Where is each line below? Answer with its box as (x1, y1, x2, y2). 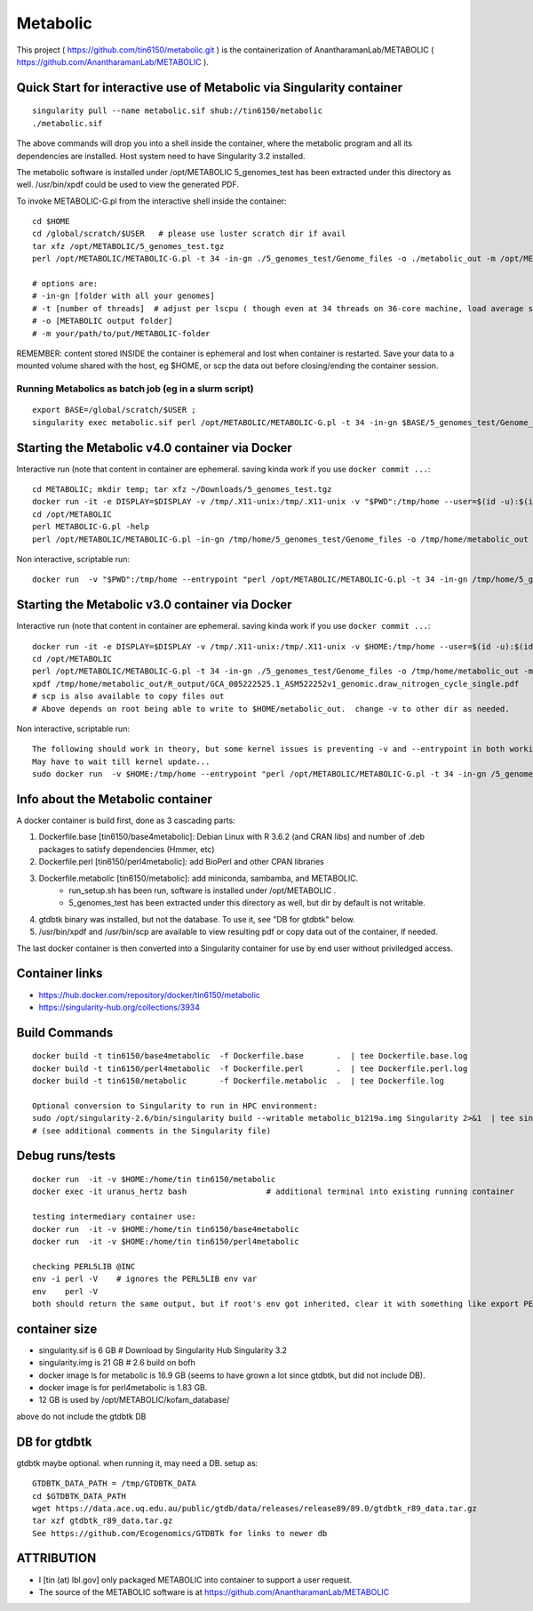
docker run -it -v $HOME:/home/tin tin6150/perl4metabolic (32, 1236, 299, 1246)
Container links (16, 966, 103, 981)
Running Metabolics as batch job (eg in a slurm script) (16, 383, 254, 395)
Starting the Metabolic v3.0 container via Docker (16, 597, 292, 613)
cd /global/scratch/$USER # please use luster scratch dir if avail (32, 229, 346, 239)
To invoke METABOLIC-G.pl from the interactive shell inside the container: (16, 196, 288, 206)
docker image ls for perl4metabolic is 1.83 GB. (38, 1382, 208, 1393)
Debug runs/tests (16, 1148, 115, 1164)
